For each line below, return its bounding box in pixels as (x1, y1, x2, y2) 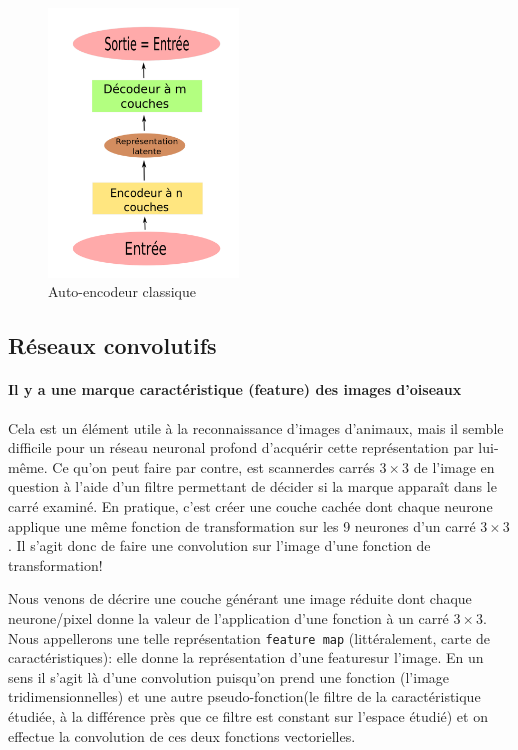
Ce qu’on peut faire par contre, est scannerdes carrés (52, 456, 375, 477)
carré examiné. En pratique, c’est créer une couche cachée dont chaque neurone (8, 495, 493, 516)
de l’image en (413, 456, 495, 477)
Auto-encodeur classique (48, 281, 196, 302)
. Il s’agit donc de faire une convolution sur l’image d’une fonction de (8, 535, 431, 556)
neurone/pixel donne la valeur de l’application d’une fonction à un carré (8, 607, 449, 628)
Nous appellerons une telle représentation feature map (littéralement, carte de (8, 627, 491, 648)
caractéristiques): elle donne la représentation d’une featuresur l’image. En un (8, 647, 484, 668)
